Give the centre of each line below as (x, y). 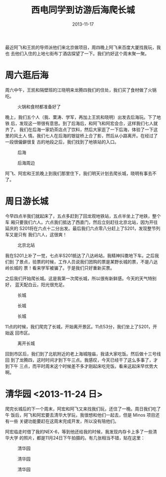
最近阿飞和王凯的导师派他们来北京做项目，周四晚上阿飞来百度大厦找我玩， (81, 47)
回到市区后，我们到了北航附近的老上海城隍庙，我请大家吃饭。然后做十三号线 (83, 353)
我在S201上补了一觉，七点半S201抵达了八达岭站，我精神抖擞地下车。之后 (80, 256)
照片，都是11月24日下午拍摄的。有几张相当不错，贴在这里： (84, 437)
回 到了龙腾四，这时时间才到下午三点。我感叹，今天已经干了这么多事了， (79, 360)
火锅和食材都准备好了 (39, 106)
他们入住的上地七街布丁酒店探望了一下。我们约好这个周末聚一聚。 (82, 53)
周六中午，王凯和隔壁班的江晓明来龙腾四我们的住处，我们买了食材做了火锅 (81, 90)
